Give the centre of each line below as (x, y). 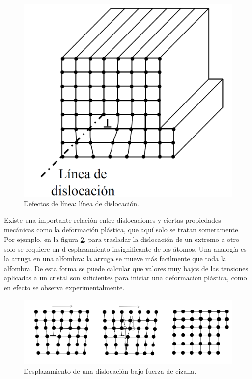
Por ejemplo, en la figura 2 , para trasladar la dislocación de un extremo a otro (122, 239)
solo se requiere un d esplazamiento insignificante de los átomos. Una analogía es (125, 249)
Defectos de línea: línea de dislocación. (81, 203)
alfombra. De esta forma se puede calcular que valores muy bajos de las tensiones (126, 268)
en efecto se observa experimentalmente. (64, 287)
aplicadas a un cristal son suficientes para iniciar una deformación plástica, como (126, 278)
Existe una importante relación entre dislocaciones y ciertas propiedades (112, 220)
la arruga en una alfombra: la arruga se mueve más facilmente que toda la (115, 258)
